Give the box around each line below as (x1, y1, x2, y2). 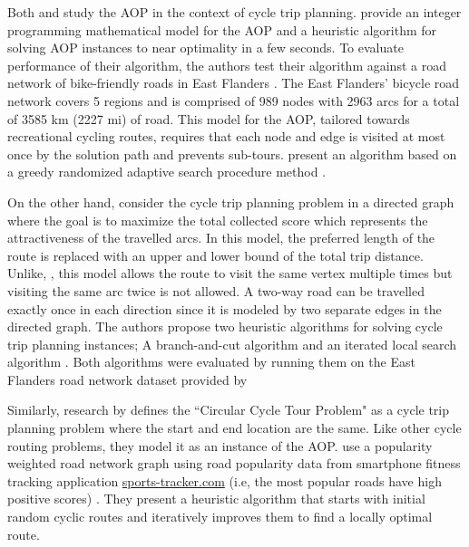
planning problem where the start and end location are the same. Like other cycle (7, 418, 462, 437)
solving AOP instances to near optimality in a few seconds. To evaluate (7, 38, 404, 57)
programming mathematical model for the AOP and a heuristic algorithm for (7, 20, 437, 39)
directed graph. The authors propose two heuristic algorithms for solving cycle (7, 317, 443, 336)
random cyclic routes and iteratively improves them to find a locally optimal (7, 507, 433, 526)
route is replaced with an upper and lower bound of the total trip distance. (7, 245, 424, 264)
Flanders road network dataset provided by (7, 369, 248, 389)
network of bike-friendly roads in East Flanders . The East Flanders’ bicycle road (7, 73, 460, 92)
